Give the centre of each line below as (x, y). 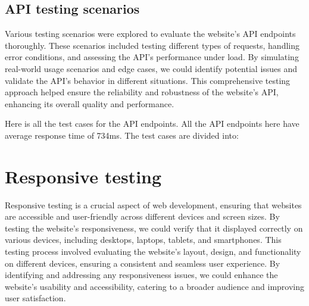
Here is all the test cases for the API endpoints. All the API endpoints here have (152, 124)
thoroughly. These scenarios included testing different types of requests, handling (152, 45)
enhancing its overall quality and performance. (90, 103)
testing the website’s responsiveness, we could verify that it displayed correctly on (154, 228)
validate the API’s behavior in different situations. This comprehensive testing (148, 80)
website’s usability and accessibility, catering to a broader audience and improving (155, 286)
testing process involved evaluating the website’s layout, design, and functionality (153, 252)
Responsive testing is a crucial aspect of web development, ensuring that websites (153, 204)
